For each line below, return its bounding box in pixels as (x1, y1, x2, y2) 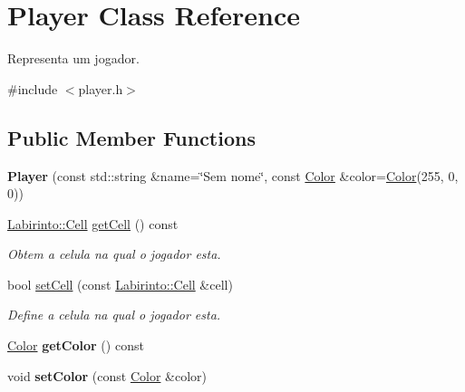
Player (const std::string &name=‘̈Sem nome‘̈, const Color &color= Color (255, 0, (7, 166, 459, 185)
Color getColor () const (7, 336, 144, 355)
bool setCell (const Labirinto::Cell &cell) (7, 274, 233, 293)
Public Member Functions (7, 123, 256, 151)
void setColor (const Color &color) (7, 366, 208, 385)
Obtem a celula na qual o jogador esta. (7, 244, 221, 263)
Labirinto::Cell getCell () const (7, 214, 179, 233)
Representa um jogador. (7, 49, 140, 68)
